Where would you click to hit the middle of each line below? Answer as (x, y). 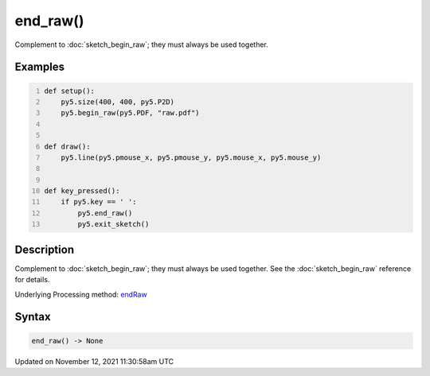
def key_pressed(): (82, 191)
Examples (40, 67)
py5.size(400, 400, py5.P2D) (118, 102)
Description (45, 249)
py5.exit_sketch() (113, 224)
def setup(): (70, 91)
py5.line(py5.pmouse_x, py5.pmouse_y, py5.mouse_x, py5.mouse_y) (191, 157)
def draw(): (67, 146)
